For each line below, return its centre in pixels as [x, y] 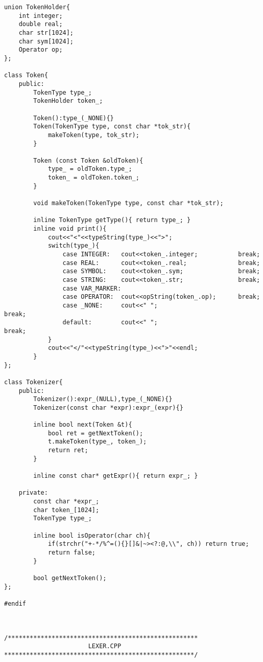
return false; [71, 553]
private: [33, 493]
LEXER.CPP [105, 646]
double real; [41, 24]
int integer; [41, 16]
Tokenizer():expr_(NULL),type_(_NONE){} [103, 399]
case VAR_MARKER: [92, 288]
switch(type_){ [74, 246]
